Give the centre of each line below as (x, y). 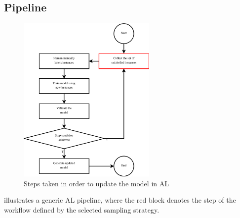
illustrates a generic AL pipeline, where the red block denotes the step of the (120, 200)
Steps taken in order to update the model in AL (96, 183)
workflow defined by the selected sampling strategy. (82, 210)
